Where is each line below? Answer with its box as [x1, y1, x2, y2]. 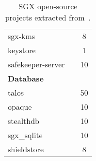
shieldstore [8, 143, 44, 155]
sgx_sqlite [8, 129, 43, 141]
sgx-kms [8, 30, 35, 41]
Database [8, 73, 44, 84]
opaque [8, 101, 32, 112]
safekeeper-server [8, 59, 65, 70]
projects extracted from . [5, 12, 91, 23]
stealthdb [8, 115, 39, 126]
